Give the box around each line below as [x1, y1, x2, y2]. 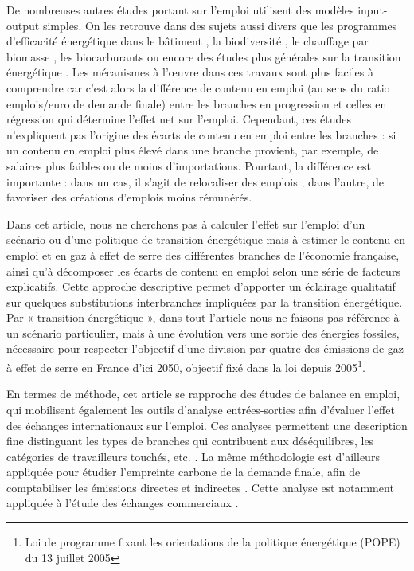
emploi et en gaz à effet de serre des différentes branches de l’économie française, [6, 246, 400, 263]
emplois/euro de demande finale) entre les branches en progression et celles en [6, 95, 387, 111]
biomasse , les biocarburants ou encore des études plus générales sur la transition [6, 48, 401, 65]
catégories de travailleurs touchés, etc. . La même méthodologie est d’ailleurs [6, 448, 380, 464]
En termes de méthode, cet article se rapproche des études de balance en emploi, [6, 385, 400, 402]
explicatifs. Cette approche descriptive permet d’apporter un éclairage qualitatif [6, 278, 396, 295]
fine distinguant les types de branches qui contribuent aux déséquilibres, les [6, 432, 374, 449]
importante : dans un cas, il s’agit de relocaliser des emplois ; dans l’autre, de [6, 173, 384, 190]
